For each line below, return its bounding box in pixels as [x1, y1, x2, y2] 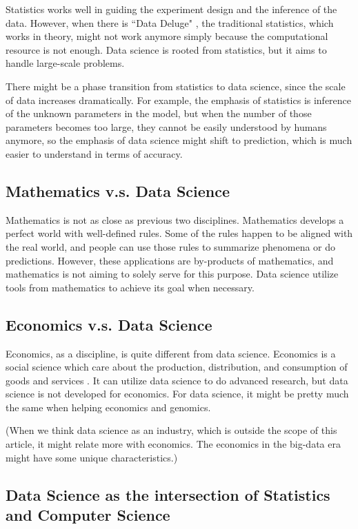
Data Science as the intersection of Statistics [6, 484, 330, 505]
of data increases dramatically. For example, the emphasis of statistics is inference [6, 92, 352, 107]
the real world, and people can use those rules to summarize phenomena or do [6, 239, 336, 253]
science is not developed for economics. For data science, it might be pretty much [6, 386, 349, 401]
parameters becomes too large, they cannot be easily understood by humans [6, 119, 327, 134]
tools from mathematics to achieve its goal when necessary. [6, 280, 255, 294]
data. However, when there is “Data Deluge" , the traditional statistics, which [6, 15, 334, 30]
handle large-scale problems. [6, 56, 125, 70]
